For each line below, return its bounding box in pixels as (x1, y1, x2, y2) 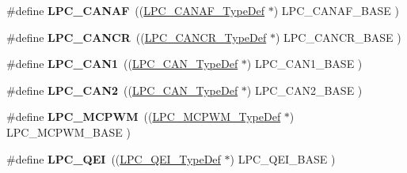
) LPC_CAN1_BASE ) (246, 55, 363, 72)
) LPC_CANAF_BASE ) (273, 2, 399, 18)
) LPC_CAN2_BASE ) (246, 81, 363, 98)
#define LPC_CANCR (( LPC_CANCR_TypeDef (6, 28, 267, 45)
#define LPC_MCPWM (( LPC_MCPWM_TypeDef (6, 108, 281, 125)
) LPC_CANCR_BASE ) (275, 28, 401, 45)
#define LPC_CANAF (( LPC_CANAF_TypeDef (6, 2, 265, 18)
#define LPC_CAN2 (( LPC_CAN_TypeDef (6, 81, 238, 98)
